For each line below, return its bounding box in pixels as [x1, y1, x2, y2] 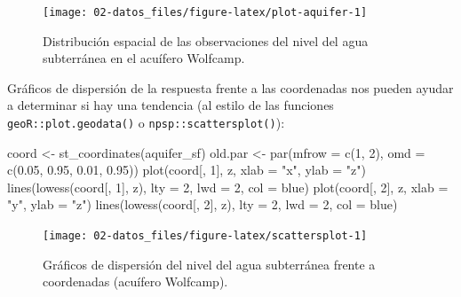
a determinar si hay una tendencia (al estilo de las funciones [7, 96, 334, 114]
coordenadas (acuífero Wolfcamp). [43, 272, 228, 291]
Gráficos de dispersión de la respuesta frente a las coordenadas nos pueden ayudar [7, 78, 454, 97]
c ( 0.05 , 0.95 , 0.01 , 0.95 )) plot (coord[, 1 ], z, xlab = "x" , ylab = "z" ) [7, 160, 366, 179]
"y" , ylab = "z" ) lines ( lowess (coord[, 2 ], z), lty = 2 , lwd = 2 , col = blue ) [7, 195, 398, 214]
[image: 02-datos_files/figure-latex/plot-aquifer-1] [43, 6, 368, 19]
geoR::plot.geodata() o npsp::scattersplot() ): [7, 113, 285, 132]
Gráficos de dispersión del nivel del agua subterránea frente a [43, 254, 376, 273]
